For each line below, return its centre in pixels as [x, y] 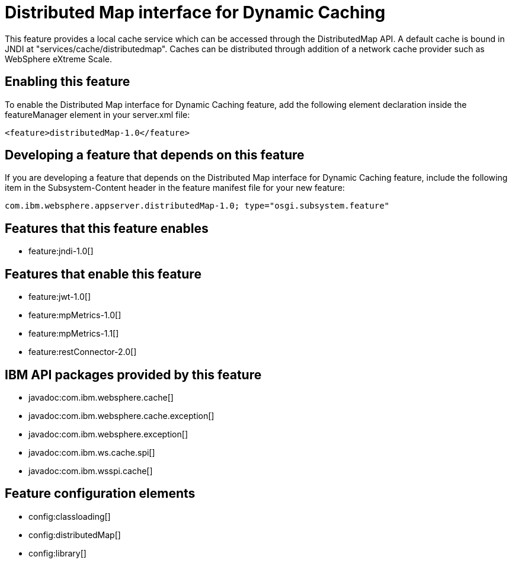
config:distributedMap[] [75, 535]
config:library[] [57, 553]
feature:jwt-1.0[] [60, 297]
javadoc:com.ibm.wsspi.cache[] [91, 471]
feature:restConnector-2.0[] [83, 352]
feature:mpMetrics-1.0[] [75, 315]
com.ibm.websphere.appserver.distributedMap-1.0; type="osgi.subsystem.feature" [197, 206]
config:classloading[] [70, 516]
